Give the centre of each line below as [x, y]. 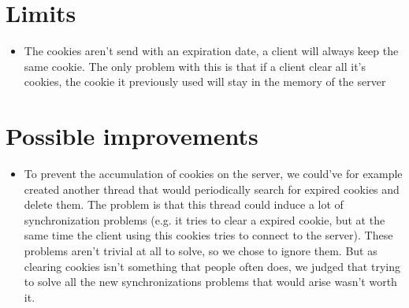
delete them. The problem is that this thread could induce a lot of [184, 204]
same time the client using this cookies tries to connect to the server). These [208, 235]
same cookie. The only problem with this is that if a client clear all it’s [195, 66]
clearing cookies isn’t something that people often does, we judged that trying [212, 266]
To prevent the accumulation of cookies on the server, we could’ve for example [213, 174]
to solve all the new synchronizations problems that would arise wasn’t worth [210, 282]
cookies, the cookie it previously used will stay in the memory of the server [205, 82]
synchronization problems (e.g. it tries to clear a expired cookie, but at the [204, 219]
